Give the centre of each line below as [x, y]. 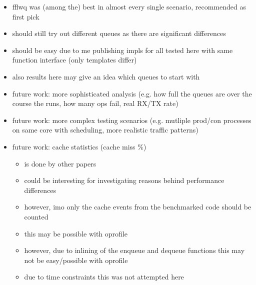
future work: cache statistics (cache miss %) [79, 146]
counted [36, 216]
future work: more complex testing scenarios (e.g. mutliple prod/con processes [132, 120]
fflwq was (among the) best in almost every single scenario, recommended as [129, 6]
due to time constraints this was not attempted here [104, 277]
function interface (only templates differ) [74, 60]
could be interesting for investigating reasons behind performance [124, 180]
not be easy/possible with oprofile [76, 260]
